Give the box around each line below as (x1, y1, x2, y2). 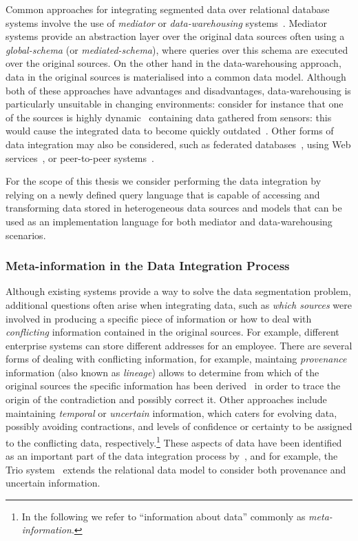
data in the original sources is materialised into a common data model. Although (6, 69, 346, 83)
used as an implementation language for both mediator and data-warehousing (6, 214, 333, 228)
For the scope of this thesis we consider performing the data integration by (6, 174, 322, 188)
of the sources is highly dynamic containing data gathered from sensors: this (6, 110, 332, 124)
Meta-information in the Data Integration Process (6, 257, 290, 274)
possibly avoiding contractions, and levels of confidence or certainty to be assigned (6, 419, 352, 433)
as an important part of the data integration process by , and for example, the (6, 449, 338, 463)
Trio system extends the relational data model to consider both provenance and (6, 462, 346, 476)
